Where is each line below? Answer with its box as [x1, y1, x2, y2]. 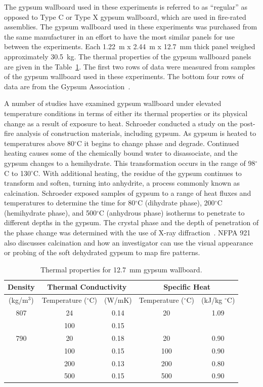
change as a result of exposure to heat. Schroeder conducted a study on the [4, 118, 238, 128]
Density [8, 282, 35, 292]
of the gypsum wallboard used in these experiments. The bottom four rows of [4, 71, 244, 82]
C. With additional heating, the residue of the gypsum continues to [33, 167, 242, 178]
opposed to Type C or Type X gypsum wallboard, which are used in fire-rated [4, 11, 246, 22]
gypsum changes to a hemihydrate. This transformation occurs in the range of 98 [4, 157, 255, 168]
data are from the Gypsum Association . [4, 81, 130, 91]
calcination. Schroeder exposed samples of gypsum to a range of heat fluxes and [4, 187, 251, 198]
